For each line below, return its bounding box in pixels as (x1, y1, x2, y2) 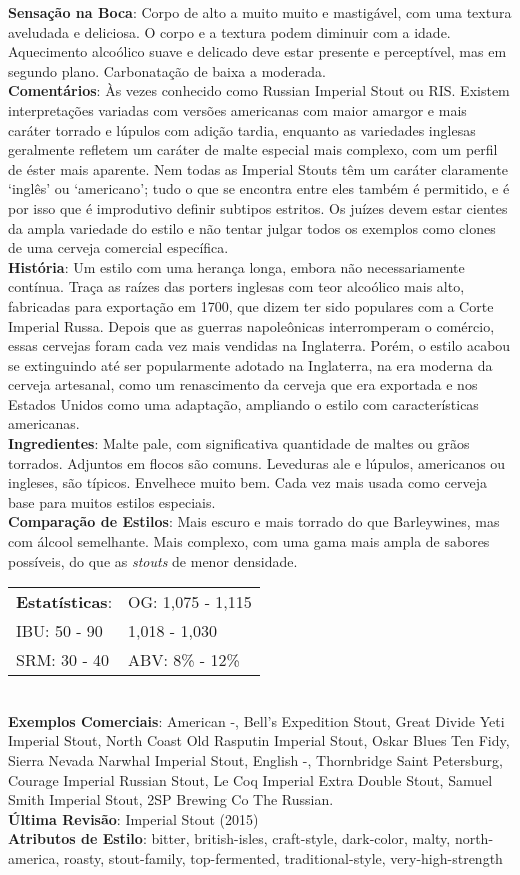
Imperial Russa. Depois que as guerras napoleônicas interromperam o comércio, (8, 315, 495, 336)
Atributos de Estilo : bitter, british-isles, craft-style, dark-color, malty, (8, 828, 451, 849)
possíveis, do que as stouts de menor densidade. (8, 550, 298, 571)
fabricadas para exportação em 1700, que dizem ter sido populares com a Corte (8, 295, 494, 316)
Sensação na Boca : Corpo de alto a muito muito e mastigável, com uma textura (8, 2, 512, 22)
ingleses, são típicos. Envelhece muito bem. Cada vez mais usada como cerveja (8, 472, 487, 493)
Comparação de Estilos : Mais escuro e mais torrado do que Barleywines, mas (8, 511, 500, 532)
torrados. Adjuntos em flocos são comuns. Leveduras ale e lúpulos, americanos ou (8, 452, 506, 473)
